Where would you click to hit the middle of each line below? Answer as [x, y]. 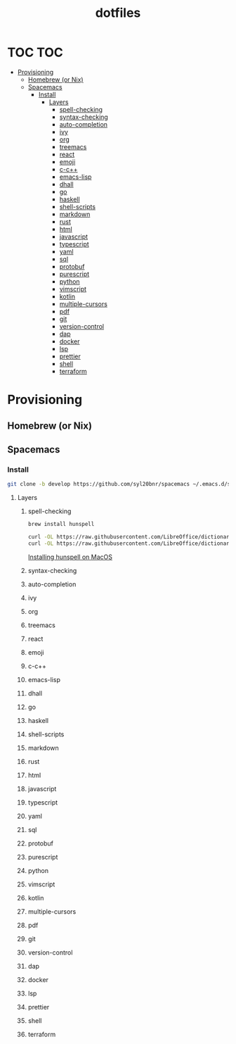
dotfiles [118, 13]
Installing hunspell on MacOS [70, 557]
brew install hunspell [61, 524]
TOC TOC [35, 52]
